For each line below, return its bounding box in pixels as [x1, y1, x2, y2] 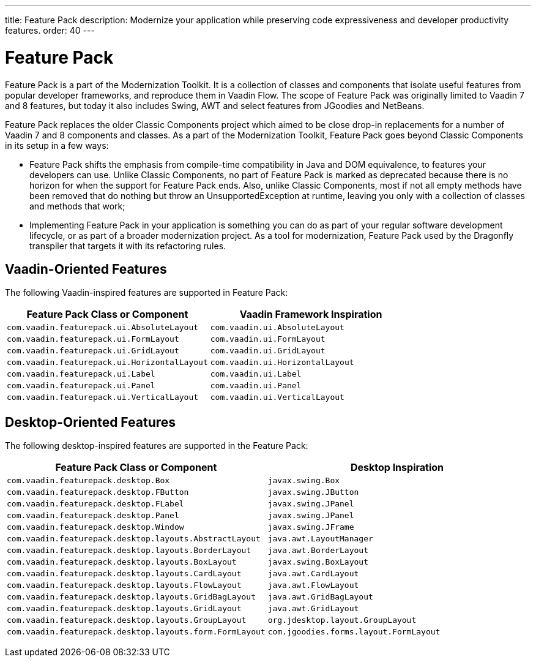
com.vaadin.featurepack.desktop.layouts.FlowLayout [7, 581, 242, 590]
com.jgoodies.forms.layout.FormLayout [267, 627, 441, 637]
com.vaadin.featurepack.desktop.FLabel [7, 499, 184, 509]
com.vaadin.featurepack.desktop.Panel [7, 511, 179, 521]
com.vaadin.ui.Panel [210, 381, 302, 391]
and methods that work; [29, 200, 125, 211]
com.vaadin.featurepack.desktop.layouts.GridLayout [7, 604, 242, 614]
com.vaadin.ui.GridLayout [210, 346, 326, 356]
